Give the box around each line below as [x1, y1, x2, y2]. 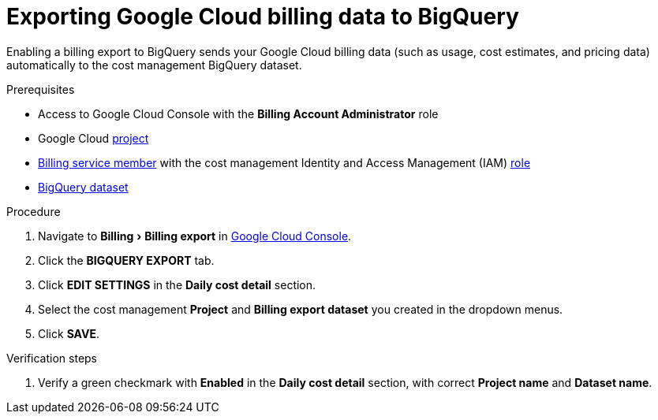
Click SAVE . [38, 326, 99, 340]
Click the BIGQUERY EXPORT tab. [38, 253, 215, 267]
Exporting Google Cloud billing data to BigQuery [6, 3, 519, 30]
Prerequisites [6, 82, 75, 96]
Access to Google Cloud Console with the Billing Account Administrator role [38, 106, 439, 121]
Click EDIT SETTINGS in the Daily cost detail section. [38, 277, 316, 292]
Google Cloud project [38, 131, 149, 145]
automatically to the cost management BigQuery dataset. [6, 58, 302, 72]
